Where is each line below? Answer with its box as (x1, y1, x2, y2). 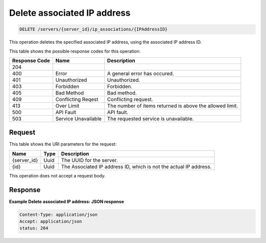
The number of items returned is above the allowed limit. (107, 102, 238, 109)
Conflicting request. (107, 96, 153, 103)
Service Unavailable (55, 115, 102, 122)
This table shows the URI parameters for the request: (9, 141, 117, 147)
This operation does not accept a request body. (9, 173, 106, 179)
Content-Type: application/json (19, 212, 98, 217)
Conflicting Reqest (55, 96, 99, 103)
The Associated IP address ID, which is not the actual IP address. (61, 163, 212, 170)
